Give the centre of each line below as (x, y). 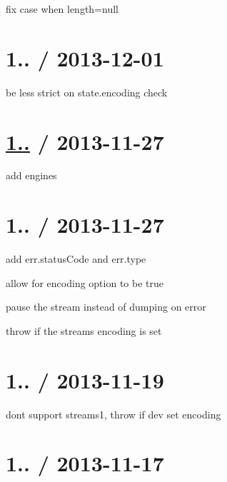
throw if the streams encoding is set (84, 330)
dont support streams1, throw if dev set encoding (113, 414)
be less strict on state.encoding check (87, 92)
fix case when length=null (62, 9)
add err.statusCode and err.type (76, 259)
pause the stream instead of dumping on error (106, 307)
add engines (31, 175)
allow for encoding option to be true (85, 282)
